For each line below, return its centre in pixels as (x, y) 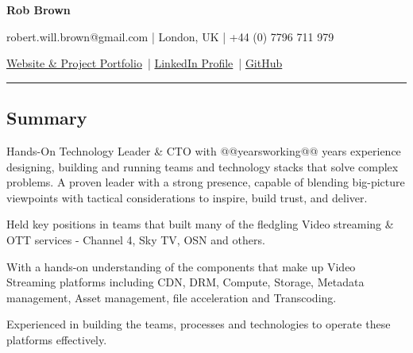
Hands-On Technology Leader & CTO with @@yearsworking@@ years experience (204, 150)
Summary (47, 118)
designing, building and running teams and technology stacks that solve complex (203, 166)
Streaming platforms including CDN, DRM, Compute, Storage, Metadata (185, 282)
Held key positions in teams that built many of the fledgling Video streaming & (200, 224)
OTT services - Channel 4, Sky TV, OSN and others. (136, 239)
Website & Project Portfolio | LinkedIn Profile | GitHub (145, 63)
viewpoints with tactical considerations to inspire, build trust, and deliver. (187, 197)
